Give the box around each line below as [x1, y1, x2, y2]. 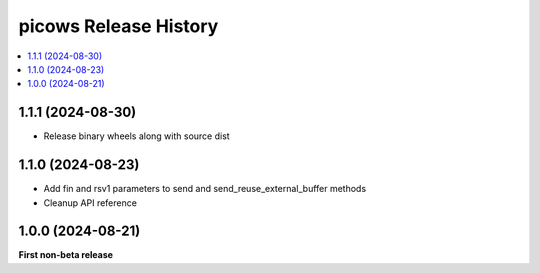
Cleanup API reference [43, 196, 137, 209]
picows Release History [18, 15, 219, 37]
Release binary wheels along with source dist [43, 130, 230, 142]
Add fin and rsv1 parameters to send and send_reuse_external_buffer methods [43, 183, 367, 195]
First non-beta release [18, 249, 114, 261]
